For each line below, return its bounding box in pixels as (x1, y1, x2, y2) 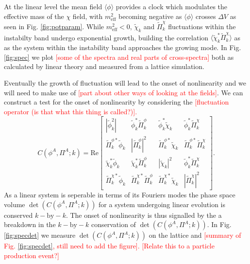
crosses (196, 11, 216, 21)
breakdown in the (4, 219, 56, 229)
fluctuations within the (168, 21, 236, 31)
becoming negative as (118, 11, 182, 21)
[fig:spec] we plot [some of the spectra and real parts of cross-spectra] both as (4, 52, 234, 62)
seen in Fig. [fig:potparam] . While (4, 21, 104, 31)
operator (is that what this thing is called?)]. (4, 106, 137, 116)
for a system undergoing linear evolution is (99, 199, 226, 209)
